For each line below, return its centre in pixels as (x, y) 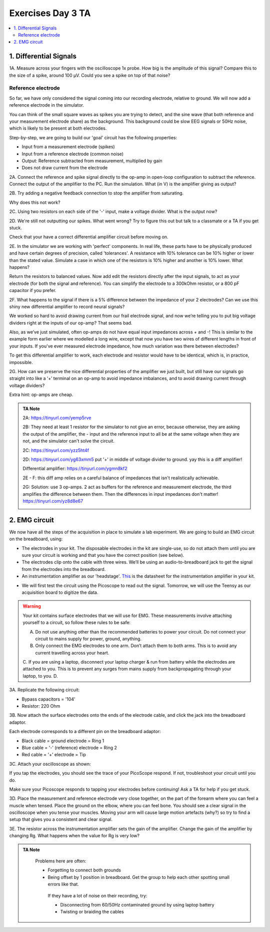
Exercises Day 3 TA (50, 13)
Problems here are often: (61, 861)
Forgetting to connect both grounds (84, 870)
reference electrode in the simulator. (47, 105)
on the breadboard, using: (36, 539)
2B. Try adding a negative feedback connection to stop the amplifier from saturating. (96, 193)
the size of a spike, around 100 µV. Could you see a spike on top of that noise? (90, 75)
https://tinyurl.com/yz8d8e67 (53, 501)
